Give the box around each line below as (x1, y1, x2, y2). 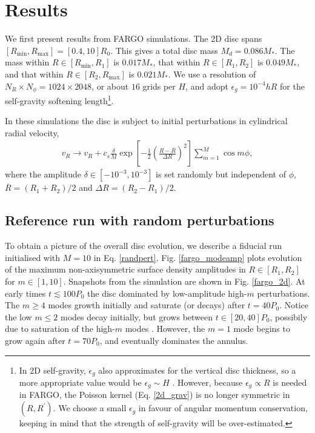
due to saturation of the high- (5, 322, 115, 335)
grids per (142, 79, 176, 92)
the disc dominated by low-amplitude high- (87, 286, 247, 299)
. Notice (279, 299, 309, 311)
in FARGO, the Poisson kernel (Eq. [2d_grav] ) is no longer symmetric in (19, 388, 290, 401)
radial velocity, (5, 126, 59, 139)
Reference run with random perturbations (5, 211, 274, 230)
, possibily (270, 310, 308, 323)
